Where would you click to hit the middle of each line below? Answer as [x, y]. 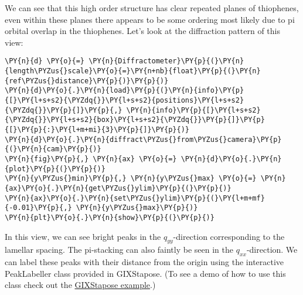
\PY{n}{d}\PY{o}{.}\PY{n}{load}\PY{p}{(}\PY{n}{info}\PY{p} [125, 91]
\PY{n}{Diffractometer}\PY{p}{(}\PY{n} [166, 61]
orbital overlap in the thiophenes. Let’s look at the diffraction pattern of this [143, 31]
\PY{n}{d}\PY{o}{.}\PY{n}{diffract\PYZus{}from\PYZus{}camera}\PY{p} [143, 139]
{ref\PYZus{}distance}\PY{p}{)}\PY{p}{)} [87, 81]
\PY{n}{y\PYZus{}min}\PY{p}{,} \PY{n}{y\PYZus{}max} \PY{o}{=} [131, 179]
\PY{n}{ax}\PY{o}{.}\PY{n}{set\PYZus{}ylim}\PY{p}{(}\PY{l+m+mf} [135, 198]
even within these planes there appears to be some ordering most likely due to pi [150, 19]
